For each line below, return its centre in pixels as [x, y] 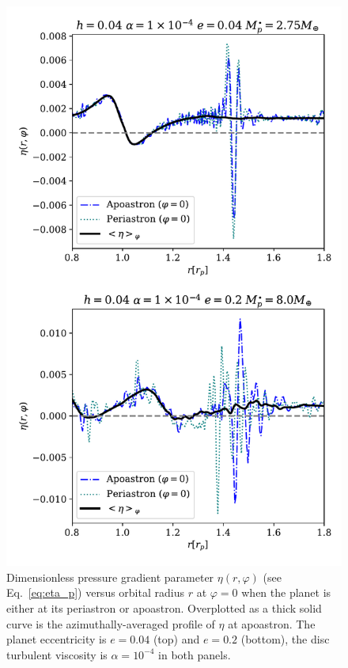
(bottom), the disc [285, 639]
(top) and [176, 639]
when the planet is [286, 592]
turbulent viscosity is [57, 654]
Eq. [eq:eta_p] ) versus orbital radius [95, 592]
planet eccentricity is [57, 639]
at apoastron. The [272, 623]
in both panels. [195, 654]
